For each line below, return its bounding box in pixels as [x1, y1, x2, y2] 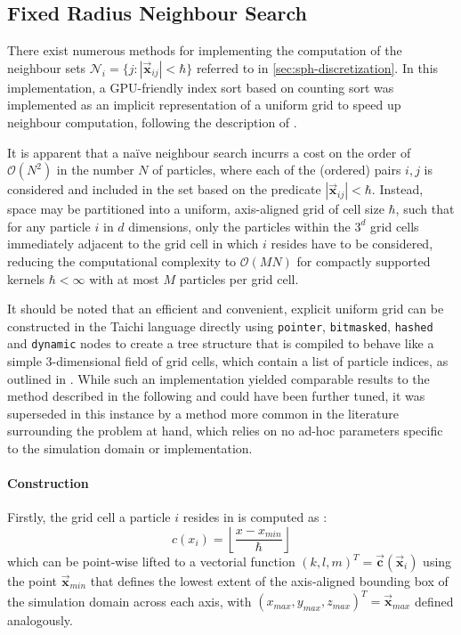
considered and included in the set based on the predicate [7, 180, 321, 199]
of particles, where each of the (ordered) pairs [152, 160, 401, 179]
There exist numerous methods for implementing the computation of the [7, 41, 402, 60]
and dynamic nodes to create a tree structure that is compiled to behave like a [7, 334, 434, 353]
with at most [89, 269, 159, 288]
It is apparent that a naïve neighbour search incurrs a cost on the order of [7, 142, 411, 161]
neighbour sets [7, 58, 86, 77]
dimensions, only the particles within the [128, 216, 351, 235]
